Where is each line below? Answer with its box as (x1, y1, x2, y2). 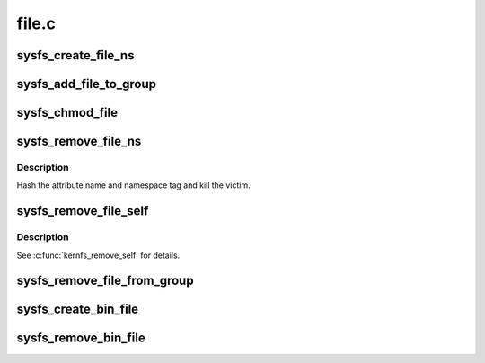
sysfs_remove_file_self (16, 203, 149, 219)
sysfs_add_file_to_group (16, 76, 157, 92)
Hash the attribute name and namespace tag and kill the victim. (16, 180, 251, 190)
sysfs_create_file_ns (16, 48, 135, 63)
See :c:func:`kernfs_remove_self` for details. (16, 250, 181, 261)
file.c (16, 13, 57, 33)
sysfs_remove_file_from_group (16, 273, 194, 288)
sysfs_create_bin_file (16, 302, 139, 317)
